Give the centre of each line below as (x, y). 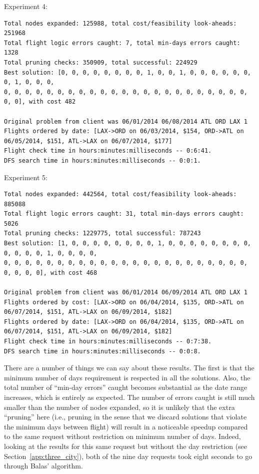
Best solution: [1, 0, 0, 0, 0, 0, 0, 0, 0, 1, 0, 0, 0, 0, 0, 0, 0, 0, (127, 244)
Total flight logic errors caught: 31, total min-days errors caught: (124, 214)
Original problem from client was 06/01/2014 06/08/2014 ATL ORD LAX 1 (126, 121)
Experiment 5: (26, 177)
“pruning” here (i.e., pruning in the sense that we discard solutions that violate (125, 417)
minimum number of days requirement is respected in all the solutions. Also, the (127, 377)
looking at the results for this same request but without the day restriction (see (126, 446)
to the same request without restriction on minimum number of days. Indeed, (122, 436)
